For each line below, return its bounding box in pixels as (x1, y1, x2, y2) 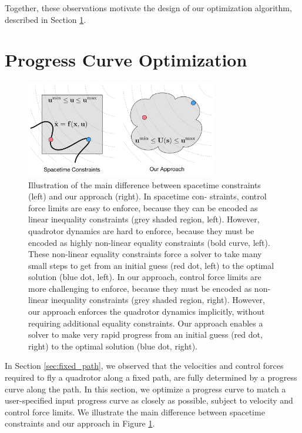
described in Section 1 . (5, 13, 86, 25)
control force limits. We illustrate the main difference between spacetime (5, 405, 265, 418)
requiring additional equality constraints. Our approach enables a (28, 317, 263, 329)
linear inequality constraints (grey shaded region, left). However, (28, 213, 260, 225)
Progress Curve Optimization (5, 48, 247, 72)
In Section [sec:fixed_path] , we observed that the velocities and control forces (5, 359, 284, 372)
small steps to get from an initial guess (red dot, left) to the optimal (28, 259, 274, 271)
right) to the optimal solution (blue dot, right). (28, 339, 197, 352)
